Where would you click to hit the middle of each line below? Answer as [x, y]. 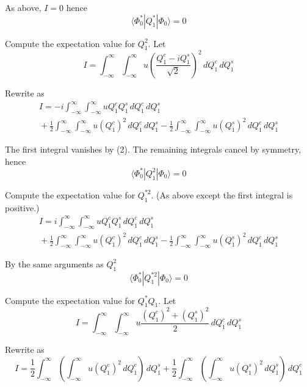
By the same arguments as [54, 263]
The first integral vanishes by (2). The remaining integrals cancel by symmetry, [153, 149]
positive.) [22, 207]
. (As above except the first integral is [222, 194]
